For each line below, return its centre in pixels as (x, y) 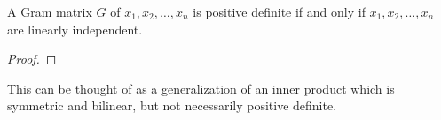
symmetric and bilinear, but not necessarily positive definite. (172, 105)
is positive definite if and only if (279, 11)
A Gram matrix (50, 11)
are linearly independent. (75, 29)
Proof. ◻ (32, 59)
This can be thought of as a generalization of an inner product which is (201, 88)
